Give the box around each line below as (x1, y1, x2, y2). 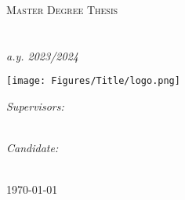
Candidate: (6, 140, 59, 156)
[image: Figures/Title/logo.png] (6, 75, 180, 87)
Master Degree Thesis (6, 2, 118, 17)
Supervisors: (6, 98, 64, 115)
